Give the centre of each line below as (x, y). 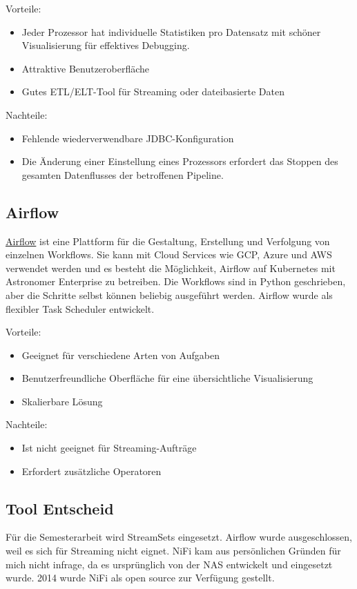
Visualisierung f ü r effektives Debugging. (106, 45)
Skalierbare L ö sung (62, 401)
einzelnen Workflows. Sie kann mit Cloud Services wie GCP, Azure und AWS (169, 254)
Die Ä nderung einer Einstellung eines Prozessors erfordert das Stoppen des (180, 161)
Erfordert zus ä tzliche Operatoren (91, 471)
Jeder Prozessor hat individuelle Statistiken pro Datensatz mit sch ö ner (171, 31)
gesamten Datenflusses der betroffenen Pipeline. (123, 174)
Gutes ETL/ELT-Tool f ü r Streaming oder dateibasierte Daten (153, 91)
